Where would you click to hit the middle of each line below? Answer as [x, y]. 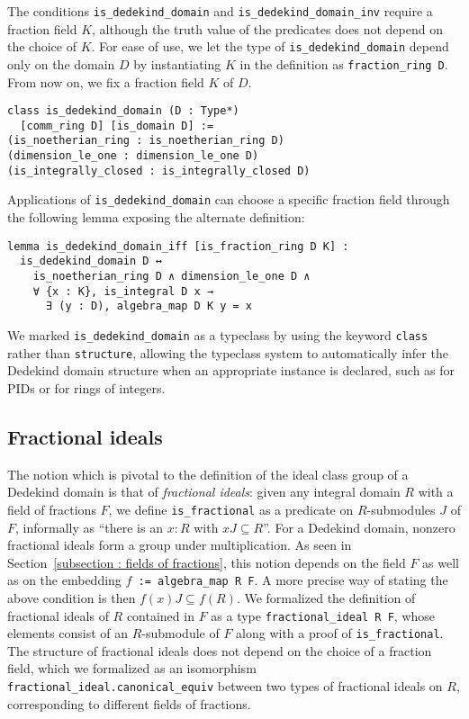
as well [441, 562]
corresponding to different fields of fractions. [129, 703]
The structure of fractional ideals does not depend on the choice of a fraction [220, 650]
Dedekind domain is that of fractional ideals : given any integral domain [204, 492]
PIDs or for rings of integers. [86, 387]
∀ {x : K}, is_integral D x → [123, 291]
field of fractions [52, 509]
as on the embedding [64, 580]
